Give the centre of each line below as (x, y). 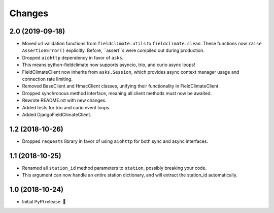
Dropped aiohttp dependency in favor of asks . (73, 57)
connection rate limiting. (47, 79)
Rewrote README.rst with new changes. (64, 100)
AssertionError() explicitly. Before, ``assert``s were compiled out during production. (113, 50)
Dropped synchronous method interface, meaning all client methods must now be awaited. (117, 93)
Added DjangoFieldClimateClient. (57, 114)
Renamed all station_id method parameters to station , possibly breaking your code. (114, 168)
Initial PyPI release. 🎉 (44, 202)
